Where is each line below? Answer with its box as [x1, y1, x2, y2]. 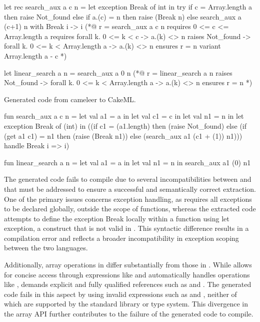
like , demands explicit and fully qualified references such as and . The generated [4, 279, 251, 289]
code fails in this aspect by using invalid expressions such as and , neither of [4, 288, 237, 299]
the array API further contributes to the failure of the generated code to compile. [4, 308, 253, 319]
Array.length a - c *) [4, 50, 67, 61]
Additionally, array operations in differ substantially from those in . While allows [4, 259, 252, 270]
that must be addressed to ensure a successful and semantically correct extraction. [4, 183, 256, 194]
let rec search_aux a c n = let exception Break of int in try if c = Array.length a [4, 2, 252, 12]
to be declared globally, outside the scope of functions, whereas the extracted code [4, 203, 256, 214]
